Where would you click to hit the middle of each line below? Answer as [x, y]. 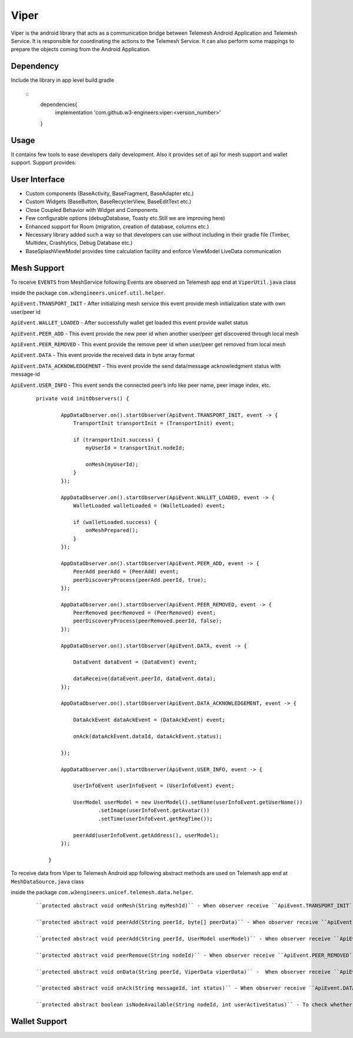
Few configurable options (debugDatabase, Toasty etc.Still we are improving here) [125, 218]
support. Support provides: [44, 163]
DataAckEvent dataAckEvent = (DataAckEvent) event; [149, 720]
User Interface [38, 179]
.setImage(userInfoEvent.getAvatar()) [154, 810]
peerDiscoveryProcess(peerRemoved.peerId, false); [148, 621]
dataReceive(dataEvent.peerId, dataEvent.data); [144, 679]
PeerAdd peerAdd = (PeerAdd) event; [126, 572]
